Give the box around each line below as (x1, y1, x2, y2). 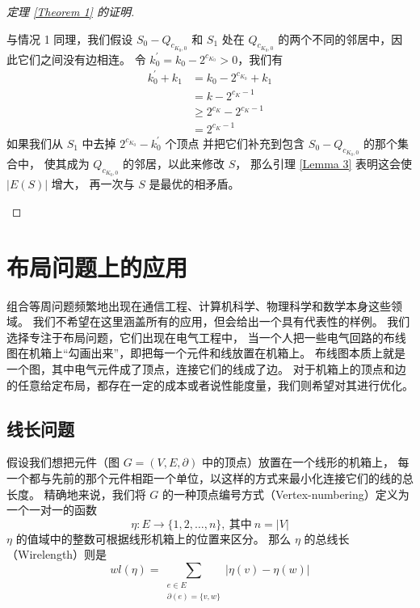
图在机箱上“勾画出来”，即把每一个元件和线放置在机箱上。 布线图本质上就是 (6, 344, 405, 361)
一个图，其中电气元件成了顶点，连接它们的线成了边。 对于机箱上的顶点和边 (6, 361, 406, 378)
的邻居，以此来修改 (123, 155, 225, 172)
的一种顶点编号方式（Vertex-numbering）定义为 (162, 485, 409, 502)
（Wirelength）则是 (6, 546, 107, 563)
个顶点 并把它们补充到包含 (165, 134, 305, 151)
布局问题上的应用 (6, 250, 188, 283)
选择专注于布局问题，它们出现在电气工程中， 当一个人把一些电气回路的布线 (6, 328, 406, 345)
